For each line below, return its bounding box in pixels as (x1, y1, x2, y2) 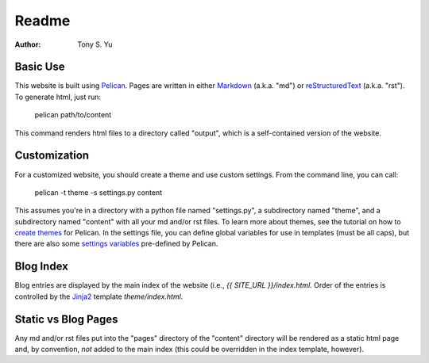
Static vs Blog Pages (14, 312, 118, 326)
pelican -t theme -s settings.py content (34, 187, 163, 197)
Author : (14, 40, 41, 49)
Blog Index (14, 260, 69, 273)
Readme (14, 12, 71, 29)
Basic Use (14, 60, 65, 74)
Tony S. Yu (77, 40, 113, 49)
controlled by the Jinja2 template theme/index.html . (14, 292, 184, 301)
